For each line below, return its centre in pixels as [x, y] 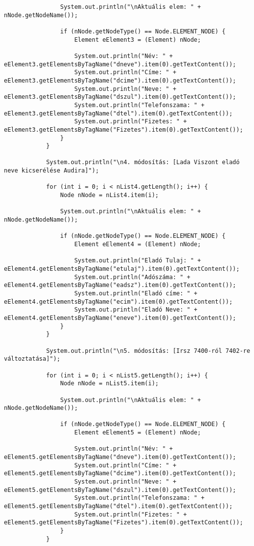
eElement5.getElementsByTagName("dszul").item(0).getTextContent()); [120, 490]
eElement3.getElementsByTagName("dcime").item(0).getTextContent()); [120, 80]
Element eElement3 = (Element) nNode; [138, 40]
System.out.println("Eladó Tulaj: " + [138, 261]
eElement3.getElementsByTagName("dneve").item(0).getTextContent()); [120, 64]
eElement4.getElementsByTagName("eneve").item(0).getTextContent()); [120, 318]
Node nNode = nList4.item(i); [109, 195]
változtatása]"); [32, 359]
